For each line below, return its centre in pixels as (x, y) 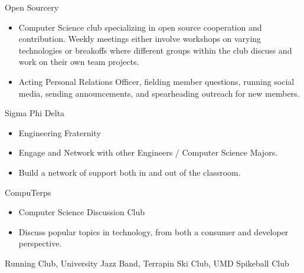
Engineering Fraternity (60, 132)
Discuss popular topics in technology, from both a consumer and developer (153, 231)
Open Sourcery (32, 7)
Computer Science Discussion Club (81, 212)
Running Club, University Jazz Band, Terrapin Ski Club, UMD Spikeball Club (147, 263)
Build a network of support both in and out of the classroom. (130, 172)
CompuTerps (28, 192)
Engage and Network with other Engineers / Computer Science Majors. (148, 152)
